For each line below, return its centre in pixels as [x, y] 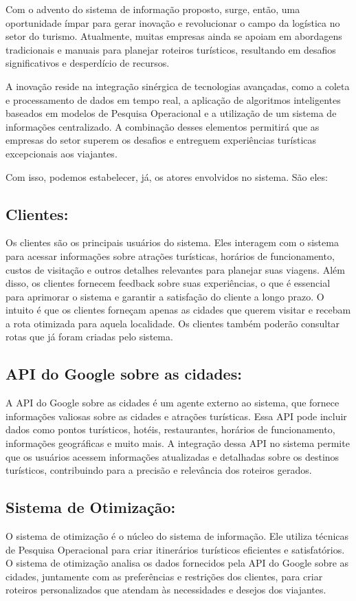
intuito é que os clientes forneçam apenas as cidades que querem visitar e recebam [178, 310]
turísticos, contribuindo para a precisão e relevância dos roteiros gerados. [159, 470]
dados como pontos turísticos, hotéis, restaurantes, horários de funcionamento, [170, 429]
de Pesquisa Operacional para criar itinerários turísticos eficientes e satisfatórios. [175, 549]
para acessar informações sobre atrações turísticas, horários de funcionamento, [170, 255]
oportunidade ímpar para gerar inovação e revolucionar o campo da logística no [173, 22]
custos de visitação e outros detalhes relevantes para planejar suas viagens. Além [175, 269]
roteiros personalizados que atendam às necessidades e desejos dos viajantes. [166, 590]
